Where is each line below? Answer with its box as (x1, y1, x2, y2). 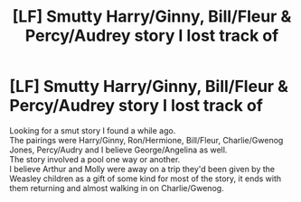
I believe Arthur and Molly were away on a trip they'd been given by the (9, 163, 276, 174)
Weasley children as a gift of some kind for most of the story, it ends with (9, 173, 282, 184)
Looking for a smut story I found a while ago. (9, 124, 176, 136)
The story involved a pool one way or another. (9, 153, 181, 164)
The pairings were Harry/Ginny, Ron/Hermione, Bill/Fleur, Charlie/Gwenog (9, 134, 284, 145)
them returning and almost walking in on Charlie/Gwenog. (9, 182, 224, 193)
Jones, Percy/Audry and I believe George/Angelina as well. (9, 144, 228, 155)
